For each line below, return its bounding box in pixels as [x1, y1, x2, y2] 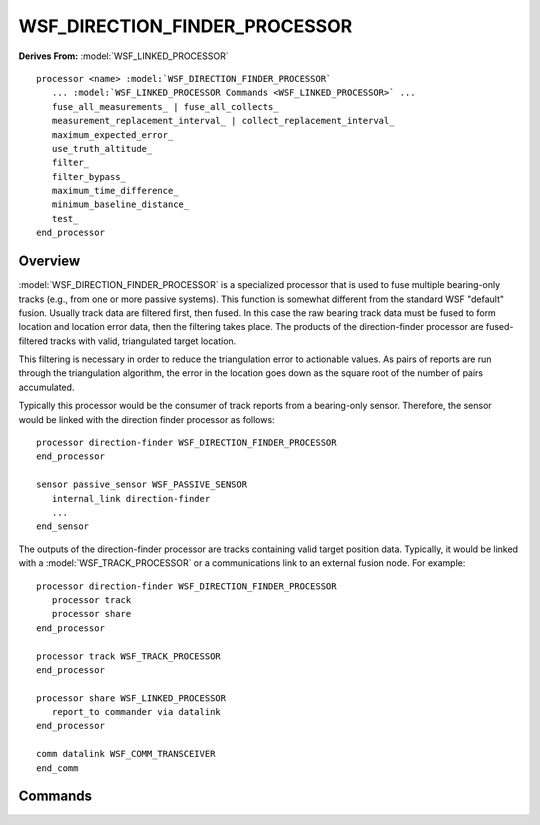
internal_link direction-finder [51, 493, 211, 504]
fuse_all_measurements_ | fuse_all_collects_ [51, 101, 279, 112]
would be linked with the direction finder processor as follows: [18, 413, 275, 425]
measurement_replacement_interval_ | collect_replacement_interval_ [51, 115, 395, 127]
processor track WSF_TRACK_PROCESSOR [36, 650, 222, 662]
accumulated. [18, 381, 75, 393]
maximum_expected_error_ [51, 129, 174, 140]
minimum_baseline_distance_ [51, 199, 190, 210]
